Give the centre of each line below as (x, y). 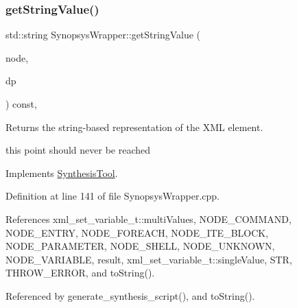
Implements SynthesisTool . (62, 173)
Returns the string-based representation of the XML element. (134, 127)
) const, (21, 104)
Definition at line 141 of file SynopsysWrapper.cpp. (112, 196)
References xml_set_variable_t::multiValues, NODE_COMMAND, (148, 218)
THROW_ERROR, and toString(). (80, 273)
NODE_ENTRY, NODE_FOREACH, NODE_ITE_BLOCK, (137, 232)
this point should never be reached (78, 150)
